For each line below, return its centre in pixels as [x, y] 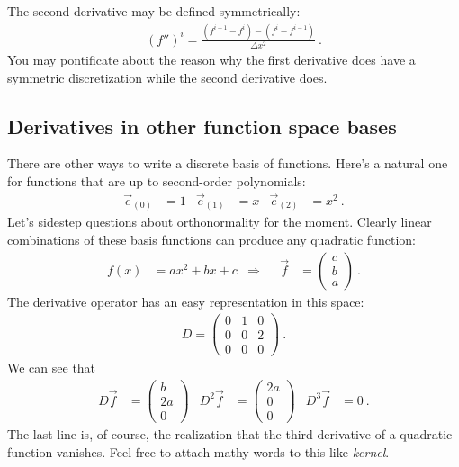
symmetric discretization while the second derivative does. [167, 77]
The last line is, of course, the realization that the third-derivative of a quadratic [230, 434]
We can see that [52, 368]
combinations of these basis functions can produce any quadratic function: [211, 240]
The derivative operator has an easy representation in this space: [186, 301]
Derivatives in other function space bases [202, 126]
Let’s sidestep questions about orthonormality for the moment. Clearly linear [220, 222]
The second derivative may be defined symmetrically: [154, 11]
